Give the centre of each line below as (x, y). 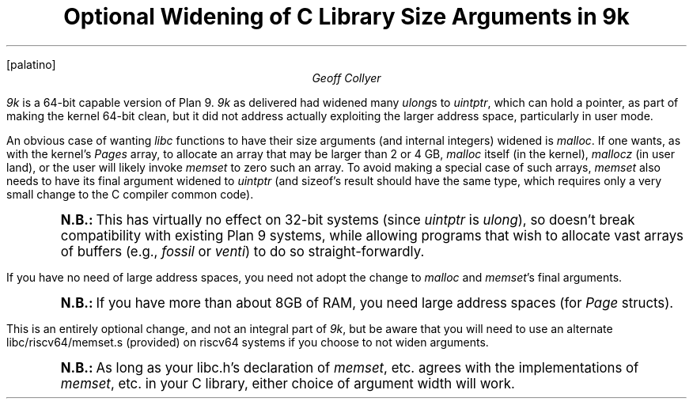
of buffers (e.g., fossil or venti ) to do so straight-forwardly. (242, 251)
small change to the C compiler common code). (130, 194)
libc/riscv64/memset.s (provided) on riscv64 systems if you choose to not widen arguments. (248, 342)
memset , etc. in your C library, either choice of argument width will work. (288, 383)
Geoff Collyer (346, 78)
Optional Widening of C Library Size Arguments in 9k (346, 17)
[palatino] (31, 64)
